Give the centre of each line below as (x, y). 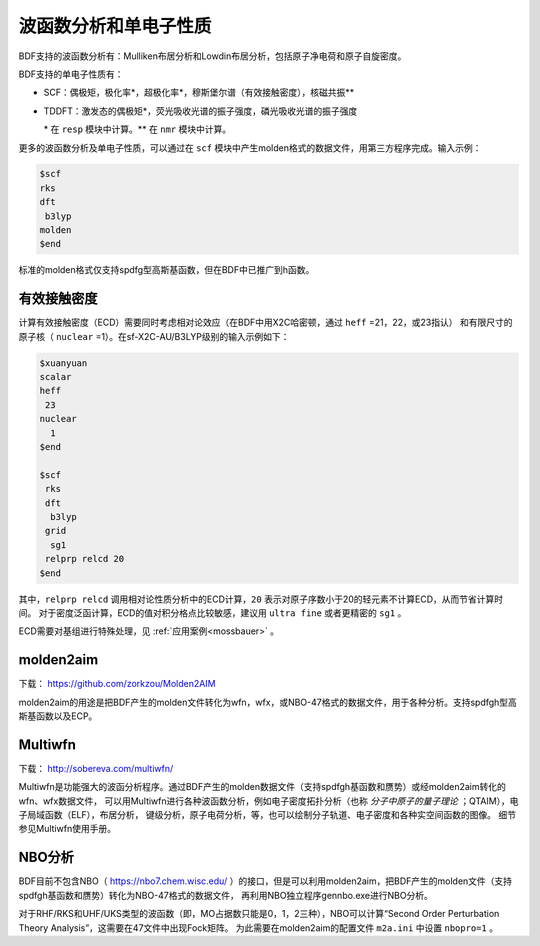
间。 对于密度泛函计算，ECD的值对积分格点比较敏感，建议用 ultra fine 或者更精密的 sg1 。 (212, 612)
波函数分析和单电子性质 (115, 26)
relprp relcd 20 (85, 559)
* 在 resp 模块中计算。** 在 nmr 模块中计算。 (137, 129)
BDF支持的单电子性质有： (71, 74)
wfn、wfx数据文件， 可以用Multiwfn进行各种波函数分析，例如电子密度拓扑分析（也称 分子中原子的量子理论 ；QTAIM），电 (268, 801)
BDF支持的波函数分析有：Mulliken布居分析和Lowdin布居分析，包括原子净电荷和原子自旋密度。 (212, 56)
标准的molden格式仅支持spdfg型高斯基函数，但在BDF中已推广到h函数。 (166, 270)
